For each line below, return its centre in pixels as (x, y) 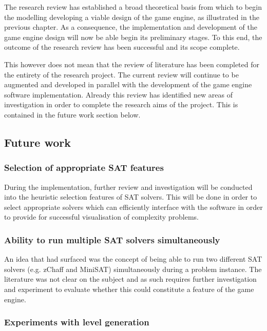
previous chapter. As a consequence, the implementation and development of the (131, 27)
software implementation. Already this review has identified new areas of (118, 94)
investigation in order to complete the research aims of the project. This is (121, 104)
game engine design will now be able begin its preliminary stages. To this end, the (133, 37)
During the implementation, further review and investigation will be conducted (128, 187)
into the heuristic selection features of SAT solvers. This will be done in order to (131, 197)
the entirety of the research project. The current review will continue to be (121, 74)
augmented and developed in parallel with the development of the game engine (128, 84)
